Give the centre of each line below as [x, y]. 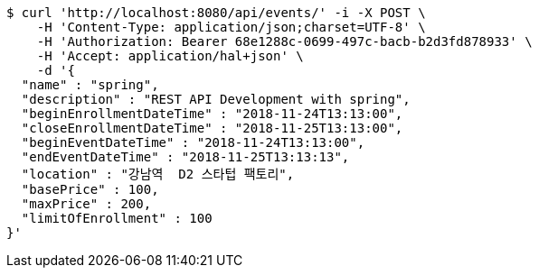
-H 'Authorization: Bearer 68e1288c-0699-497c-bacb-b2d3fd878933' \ [284, 41]
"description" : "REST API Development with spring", [216, 99]
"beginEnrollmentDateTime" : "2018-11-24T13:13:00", [212, 114]
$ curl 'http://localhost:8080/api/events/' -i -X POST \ [216, 13]
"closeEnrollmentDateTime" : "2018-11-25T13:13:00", [212, 128]
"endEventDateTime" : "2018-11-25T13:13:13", [185, 157]
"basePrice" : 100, [90, 189]
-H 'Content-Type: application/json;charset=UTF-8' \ [231, 27]
